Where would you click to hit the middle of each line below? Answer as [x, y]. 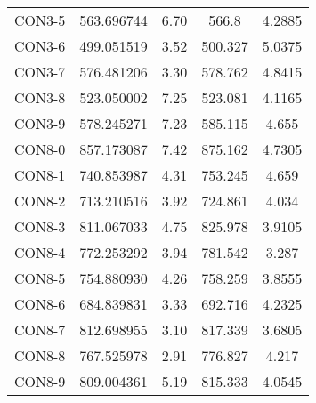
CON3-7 [40, 72]
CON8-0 [40, 149]
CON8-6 [40, 304]
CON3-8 [40, 97]
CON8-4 [40, 252]
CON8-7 [40, 330]
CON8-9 [40, 381]
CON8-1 [40, 175]
